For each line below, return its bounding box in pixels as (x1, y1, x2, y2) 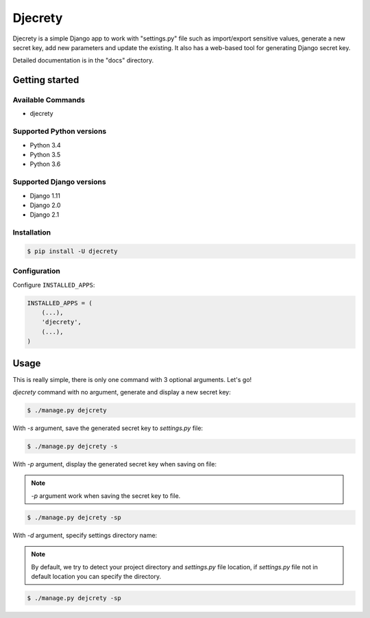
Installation (12, 228, 51, 237)
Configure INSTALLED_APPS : (12, 281, 95, 289)
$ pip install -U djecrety (27, 247, 118, 255)
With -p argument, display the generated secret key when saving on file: (12, 460, 217, 468)
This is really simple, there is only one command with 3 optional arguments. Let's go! (12, 375, 252, 383)
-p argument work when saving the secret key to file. (31, 491, 181, 500)
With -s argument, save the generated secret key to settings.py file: (12, 424, 203, 432)
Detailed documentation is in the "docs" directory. (12, 56, 154, 64)
